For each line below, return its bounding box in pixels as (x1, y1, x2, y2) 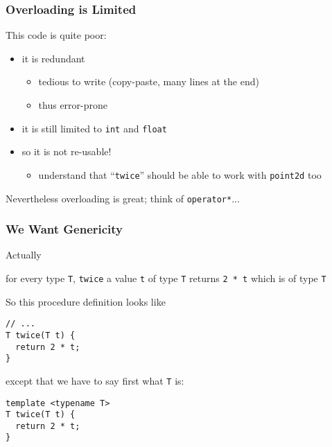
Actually (6, 247, 42, 262)
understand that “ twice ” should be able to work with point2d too (38, 167, 322, 182)
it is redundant (21, 51, 85, 65)
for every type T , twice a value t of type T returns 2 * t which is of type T (6, 270, 326, 285)
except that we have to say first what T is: (6, 373, 184, 387)
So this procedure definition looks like (6, 294, 166, 308)
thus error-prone (38, 98, 108, 112)
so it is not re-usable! (21, 144, 112, 159)
